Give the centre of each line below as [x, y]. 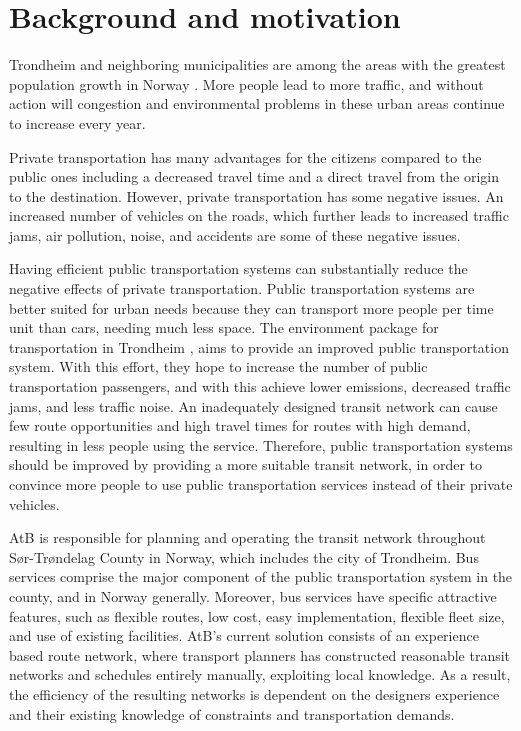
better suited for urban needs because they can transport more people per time [251, 307]
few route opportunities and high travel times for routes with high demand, [240, 425]
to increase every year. [77, 122]
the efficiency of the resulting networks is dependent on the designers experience [254, 693]
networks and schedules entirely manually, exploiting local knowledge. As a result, [260, 674]
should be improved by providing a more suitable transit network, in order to [246, 464]
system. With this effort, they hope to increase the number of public [218, 366]
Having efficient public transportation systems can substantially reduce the [238, 268]
